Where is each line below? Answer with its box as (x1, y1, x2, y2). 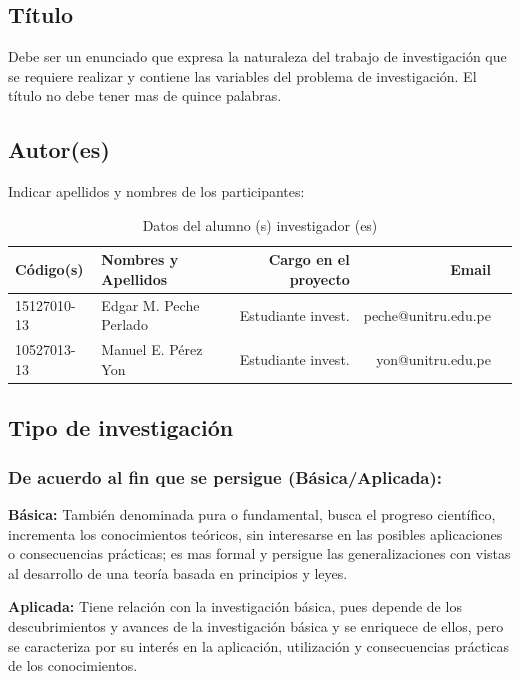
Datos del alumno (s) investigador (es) (142, 214, 378, 235)
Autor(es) (8, 134, 110, 165)
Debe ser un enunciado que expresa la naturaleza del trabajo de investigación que (8, 46, 507, 67)
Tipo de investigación (8, 412, 234, 443)
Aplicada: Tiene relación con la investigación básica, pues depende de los (8, 596, 462, 617)
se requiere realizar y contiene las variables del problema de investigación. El (8, 65, 477, 86)
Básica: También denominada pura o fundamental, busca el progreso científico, (8, 503, 496, 524)
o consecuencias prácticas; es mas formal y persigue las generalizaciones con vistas (8, 543, 511, 564)
